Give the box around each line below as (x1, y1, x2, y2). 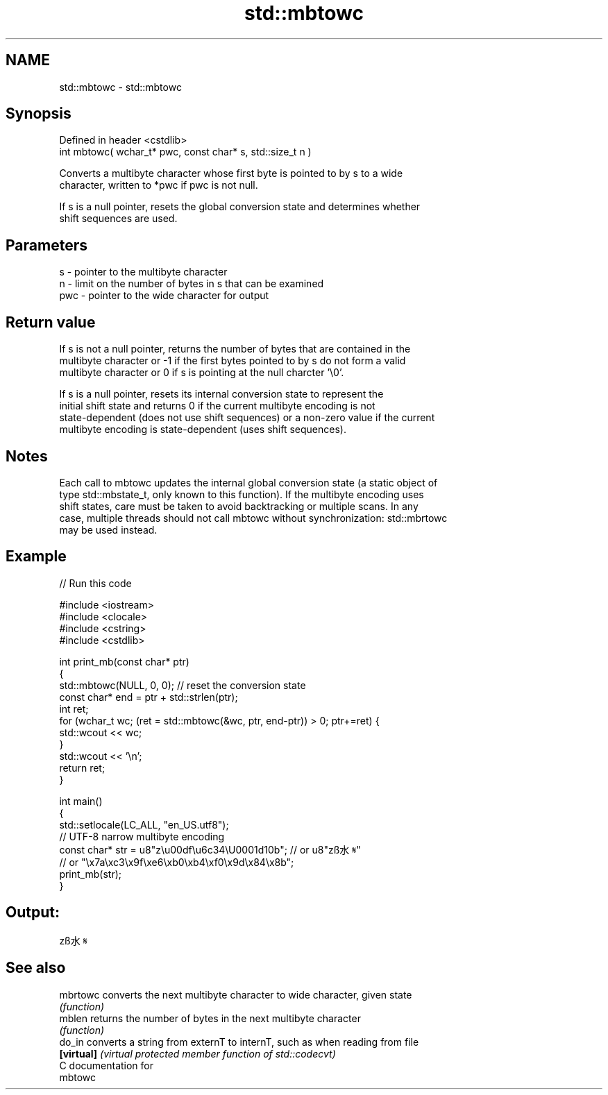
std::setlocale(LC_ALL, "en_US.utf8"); (59, 818, 229, 831)
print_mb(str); (59, 867, 121, 880)
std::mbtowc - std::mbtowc (59, 80, 182, 93)
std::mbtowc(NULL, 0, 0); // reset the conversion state (59, 679, 306, 691)
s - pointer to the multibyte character (59, 266, 228, 278)
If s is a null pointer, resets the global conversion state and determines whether (59, 201, 421, 213)
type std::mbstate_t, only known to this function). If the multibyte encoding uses (59, 488, 424, 500)
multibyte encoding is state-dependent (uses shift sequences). (59, 423, 346, 436)
